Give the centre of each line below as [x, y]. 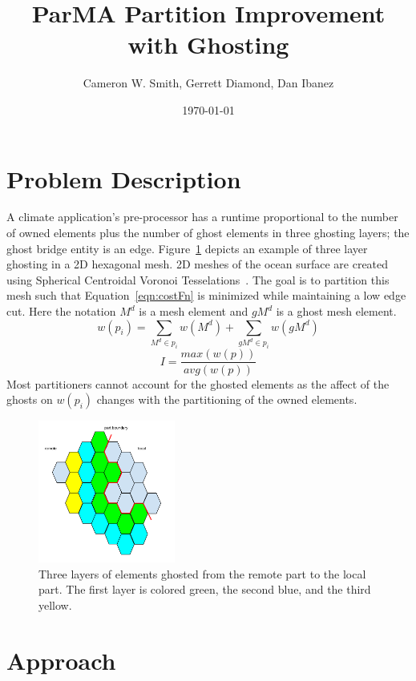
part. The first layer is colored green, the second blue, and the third [205, 589]
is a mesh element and [194, 311]
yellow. [55, 605]
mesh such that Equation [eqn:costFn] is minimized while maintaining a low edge [206, 295]
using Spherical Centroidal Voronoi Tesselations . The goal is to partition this [198, 279]
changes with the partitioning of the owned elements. [227, 399]
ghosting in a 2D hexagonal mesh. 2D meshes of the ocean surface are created [198, 264]
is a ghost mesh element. [336, 311]
